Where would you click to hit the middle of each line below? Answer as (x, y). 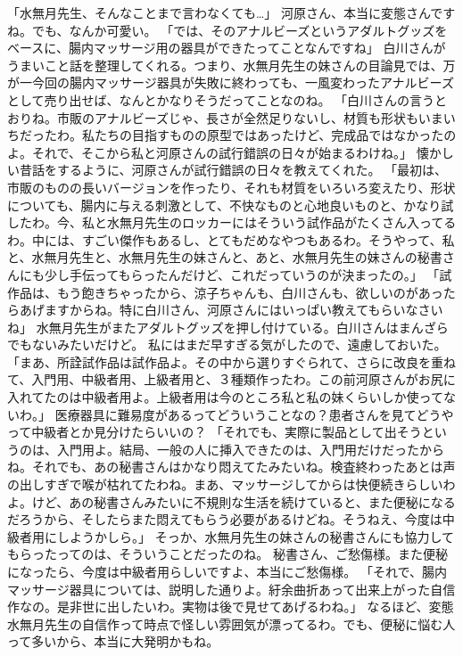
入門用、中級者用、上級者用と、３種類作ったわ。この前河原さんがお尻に (244, 379)
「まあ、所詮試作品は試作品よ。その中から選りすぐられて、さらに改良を (219, 361)
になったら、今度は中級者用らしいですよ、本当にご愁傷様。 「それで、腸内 (227, 571)
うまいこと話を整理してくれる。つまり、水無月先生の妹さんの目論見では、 (225, 65)
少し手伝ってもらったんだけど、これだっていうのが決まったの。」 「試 (248, 274)
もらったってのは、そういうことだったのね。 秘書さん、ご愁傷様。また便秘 (227, 554)
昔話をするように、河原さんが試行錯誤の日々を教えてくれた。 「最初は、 (233, 170)
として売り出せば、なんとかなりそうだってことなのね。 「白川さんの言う (221, 99)
